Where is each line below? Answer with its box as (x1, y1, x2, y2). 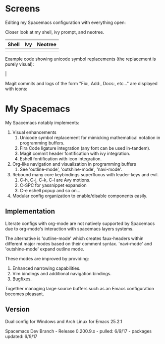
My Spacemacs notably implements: (5, 119, 80, 125)
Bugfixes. (12, 276, 32, 282)
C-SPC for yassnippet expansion (19, 182, 87, 188)
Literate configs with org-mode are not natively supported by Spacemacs (5, 220, 155, 227)
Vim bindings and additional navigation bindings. (12, 270, 111, 276)
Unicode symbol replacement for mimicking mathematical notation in (19, 134, 161, 140)
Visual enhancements (12, 129, 57, 135)
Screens (5, 3, 40, 14)
